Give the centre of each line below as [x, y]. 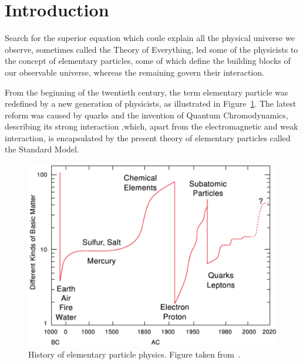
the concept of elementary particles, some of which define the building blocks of [148, 61]
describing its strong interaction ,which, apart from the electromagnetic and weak [151, 126]
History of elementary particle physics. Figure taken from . [134, 354]
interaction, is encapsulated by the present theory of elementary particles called [148, 137]
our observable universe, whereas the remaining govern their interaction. [134, 72]
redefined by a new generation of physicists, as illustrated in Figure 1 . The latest [151, 103]
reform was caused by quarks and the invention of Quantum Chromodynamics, [147, 115]
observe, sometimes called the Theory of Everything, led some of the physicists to [151, 49]
